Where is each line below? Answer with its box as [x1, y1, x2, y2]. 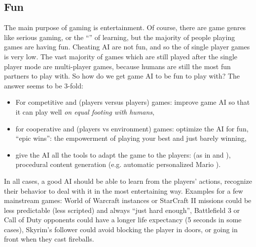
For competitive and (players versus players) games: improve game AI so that [15, 97, 250, 107]
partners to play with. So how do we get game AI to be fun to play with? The [4, 71, 240, 81]
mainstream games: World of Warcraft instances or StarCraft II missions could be [4, 195, 252, 206]
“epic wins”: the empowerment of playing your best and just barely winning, [15, 133, 247, 143]
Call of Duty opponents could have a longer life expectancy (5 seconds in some [4, 214, 242, 225]
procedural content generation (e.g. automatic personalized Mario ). [15, 159, 221, 169]
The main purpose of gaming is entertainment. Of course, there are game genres [4, 22, 246, 33]
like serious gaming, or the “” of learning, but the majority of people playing [4, 32, 235, 42]
